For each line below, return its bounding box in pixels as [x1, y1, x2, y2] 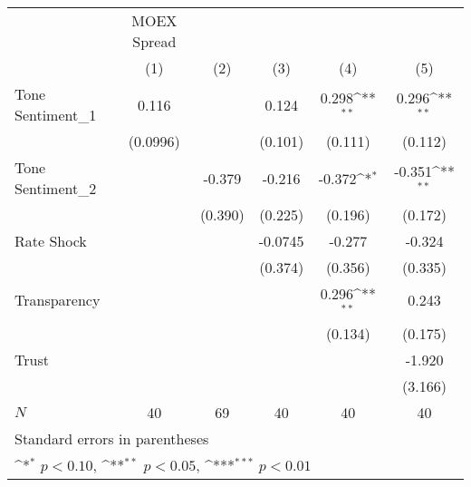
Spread [132, 31, 177, 52]
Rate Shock [14, 230, 87, 251]
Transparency [14, 289, 101, 311]
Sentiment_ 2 [14, 178, 97, 199]
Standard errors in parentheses [14, 427, 209, 449]
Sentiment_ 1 [14, 104, 97, 125]
